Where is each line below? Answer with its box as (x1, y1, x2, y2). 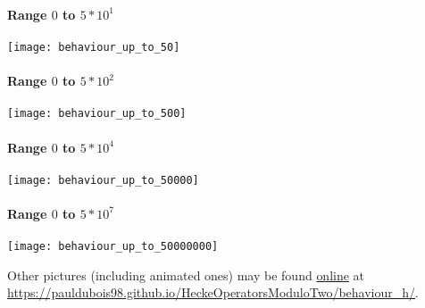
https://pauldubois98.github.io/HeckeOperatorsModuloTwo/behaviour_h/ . (7, 283, 419, 302)
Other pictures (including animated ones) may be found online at (7, 265, 365, 284)
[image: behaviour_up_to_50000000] (7, 240, 219, 254)
